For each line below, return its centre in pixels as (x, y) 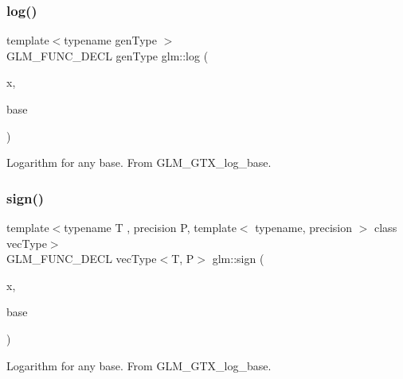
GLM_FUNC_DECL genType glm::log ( (108, 55)
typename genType (110, 40)
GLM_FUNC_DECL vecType (82, 259)
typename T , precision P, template (150, 227)
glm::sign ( (238, 259)
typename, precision (304, 227)
